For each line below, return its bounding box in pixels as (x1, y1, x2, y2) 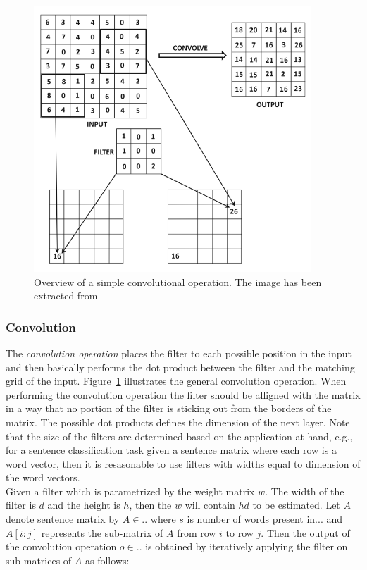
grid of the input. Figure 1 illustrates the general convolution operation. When (6, 373, 347, 388)
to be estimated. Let (252, 497, 340, 512)
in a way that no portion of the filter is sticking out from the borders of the (6, 401, 332, 416)
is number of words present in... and (187, 512, 343, 526)
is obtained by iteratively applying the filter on (145, 539, 348, 554)
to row (225, 525, 254, 540)
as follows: (85, 552, 130, 567)
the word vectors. (6, 470, 80, 485)
